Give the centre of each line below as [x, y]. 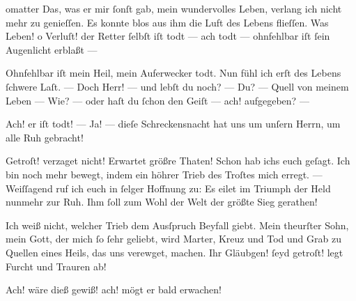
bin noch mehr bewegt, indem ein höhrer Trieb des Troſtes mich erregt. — [164, 174]
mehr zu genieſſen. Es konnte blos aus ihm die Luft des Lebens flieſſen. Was [167, 22]
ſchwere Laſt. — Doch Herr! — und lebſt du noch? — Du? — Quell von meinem [177, 86]
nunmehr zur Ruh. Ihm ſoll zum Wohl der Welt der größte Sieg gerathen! [162, 202]
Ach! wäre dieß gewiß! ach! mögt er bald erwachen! [114, 290]
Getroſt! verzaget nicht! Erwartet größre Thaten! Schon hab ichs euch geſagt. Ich [178, 161]
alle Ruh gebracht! [45, 137]
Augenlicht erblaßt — [52, 49]
